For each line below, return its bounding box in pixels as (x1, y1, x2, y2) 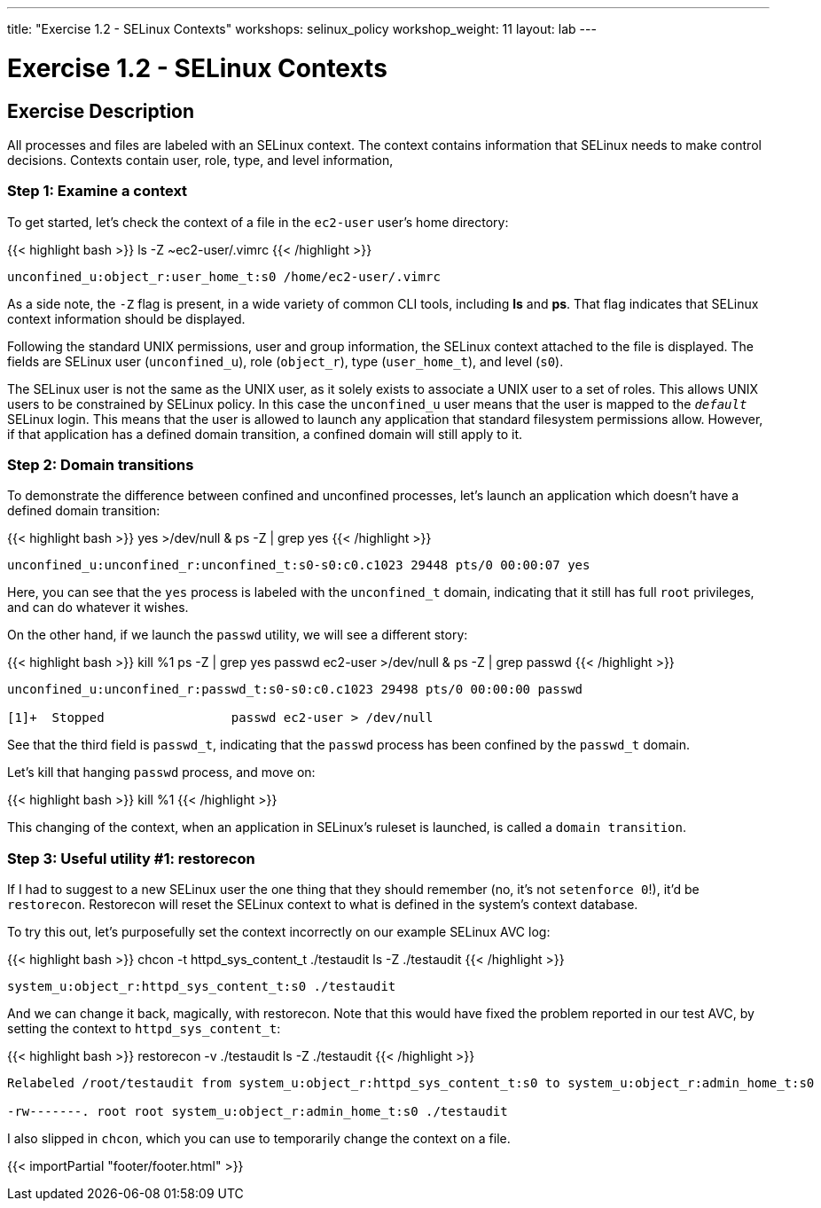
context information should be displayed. (7, 310, 246, 326)
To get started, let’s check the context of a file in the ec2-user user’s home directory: (7, 214, 509, 230)
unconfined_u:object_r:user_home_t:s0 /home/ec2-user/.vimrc (7, 269, 441, 284)
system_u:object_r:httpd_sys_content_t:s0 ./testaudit (7, 979, 396, 994)
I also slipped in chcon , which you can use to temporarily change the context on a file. (7, 1131, 511, 1147)
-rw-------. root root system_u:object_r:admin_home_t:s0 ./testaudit (7, 1104, 508, 1119)
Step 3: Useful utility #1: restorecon (7, 849, 255, 867)
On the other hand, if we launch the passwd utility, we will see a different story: (7, 627, 468, 643)
